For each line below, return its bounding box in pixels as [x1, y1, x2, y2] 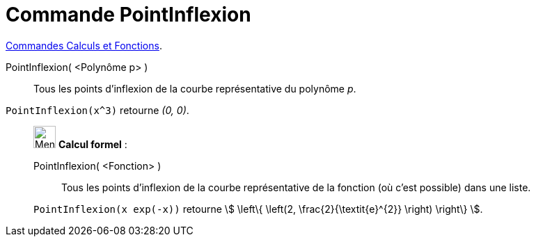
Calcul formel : [58, 138, 127, 150]
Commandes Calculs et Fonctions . [6, 39, 162, 51]
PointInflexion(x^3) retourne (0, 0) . [6, 104, 189, 116]
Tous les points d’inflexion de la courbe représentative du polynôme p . [33, 82, 356, 95]
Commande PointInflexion [6, 3, 251, 26]
